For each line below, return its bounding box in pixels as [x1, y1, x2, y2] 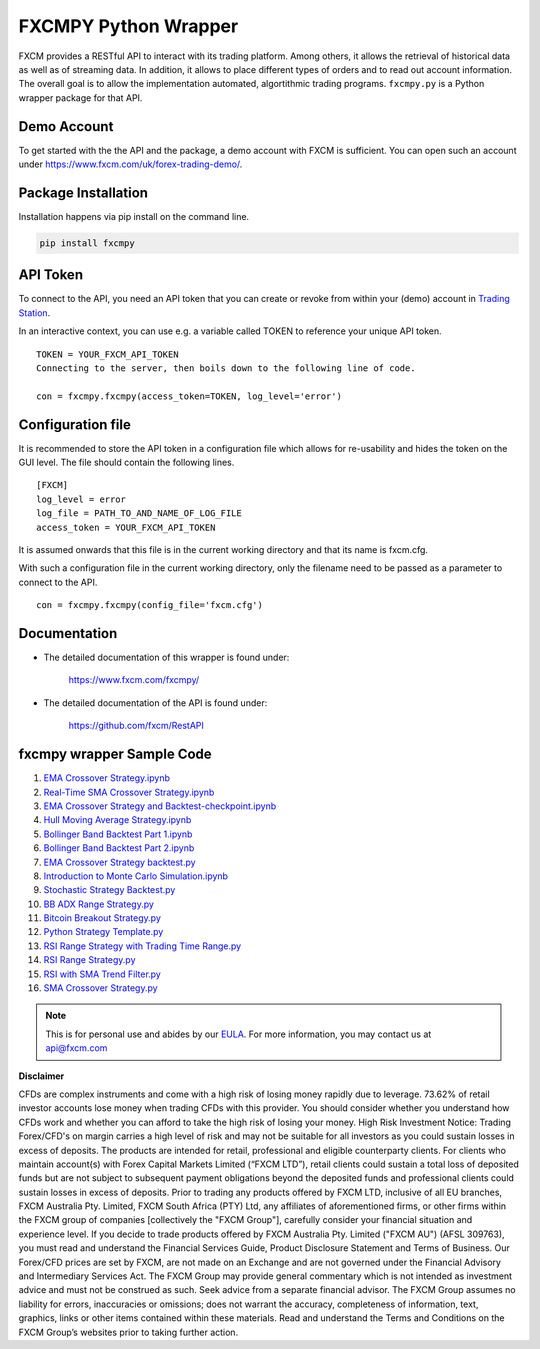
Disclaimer [18, 1070, 65, 1082]
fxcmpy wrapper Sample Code [18, 746, 212, 763]
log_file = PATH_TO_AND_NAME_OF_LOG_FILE [36, 508, 242, 519]
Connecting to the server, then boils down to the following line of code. [36, 362, 416, 374]
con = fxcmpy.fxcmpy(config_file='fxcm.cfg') [36, 600, 264, 611]
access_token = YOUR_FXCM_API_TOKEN [36, 521, 216, 533]
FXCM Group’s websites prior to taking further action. [18, 1326, 239, 1338]
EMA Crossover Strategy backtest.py [43, 856, 196, 868]
